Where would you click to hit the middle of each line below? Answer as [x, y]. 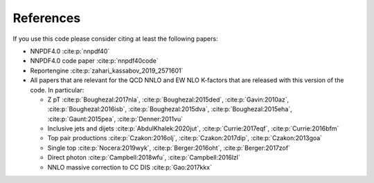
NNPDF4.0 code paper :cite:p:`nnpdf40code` [94, 61]
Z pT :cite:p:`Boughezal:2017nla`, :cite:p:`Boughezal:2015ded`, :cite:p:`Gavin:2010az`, [168, 99]
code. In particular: [57, 90]
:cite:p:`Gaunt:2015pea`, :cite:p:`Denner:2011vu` [115, 119]
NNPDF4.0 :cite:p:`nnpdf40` [70, 51]
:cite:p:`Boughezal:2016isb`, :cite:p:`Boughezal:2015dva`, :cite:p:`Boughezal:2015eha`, [170, 109]
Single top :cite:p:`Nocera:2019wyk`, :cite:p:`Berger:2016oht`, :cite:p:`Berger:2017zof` [169, 148]
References [47, 18]
